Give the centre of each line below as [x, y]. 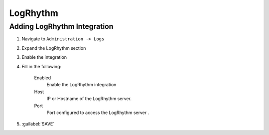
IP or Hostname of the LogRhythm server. [89, 99]
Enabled [43, 78]
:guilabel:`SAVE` [38, 124]
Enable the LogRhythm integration [81, 85]
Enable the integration [44, 57]
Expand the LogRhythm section [54, 48]
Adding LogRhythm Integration [61, 26]
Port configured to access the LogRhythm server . [98, 113]
